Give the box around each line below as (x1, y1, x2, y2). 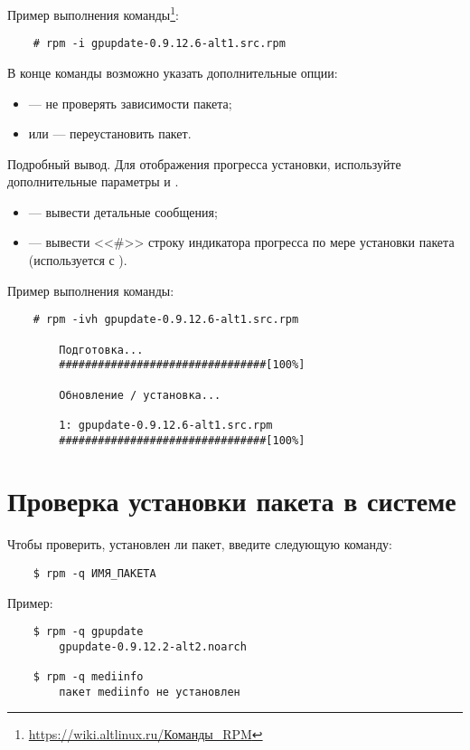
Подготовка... (59, 343, 144, 356)
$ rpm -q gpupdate (33, 625, 144, 639)
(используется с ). (28, 251, 127, 270)
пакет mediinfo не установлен (59, 685, 240, 698)
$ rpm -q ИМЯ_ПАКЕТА (33, 566, 156, 580)
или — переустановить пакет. (28, 124, 192, 143)
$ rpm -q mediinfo (33, 670, 144, 684)
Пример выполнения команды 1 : (7, 3, 180, 24)
